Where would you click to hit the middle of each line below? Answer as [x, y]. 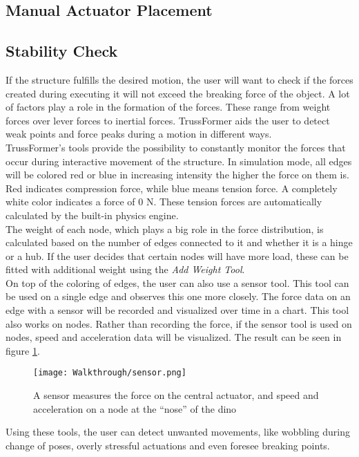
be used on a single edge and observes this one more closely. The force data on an [178, 296]
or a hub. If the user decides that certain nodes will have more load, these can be [177, 255]
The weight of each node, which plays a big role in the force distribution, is [165, 228]
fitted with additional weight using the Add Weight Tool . [125, 269]
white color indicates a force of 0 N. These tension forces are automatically [164, 202]
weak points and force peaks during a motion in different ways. [139, 134]
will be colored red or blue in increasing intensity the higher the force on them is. [177, 175]
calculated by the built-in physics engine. [92, 215]
